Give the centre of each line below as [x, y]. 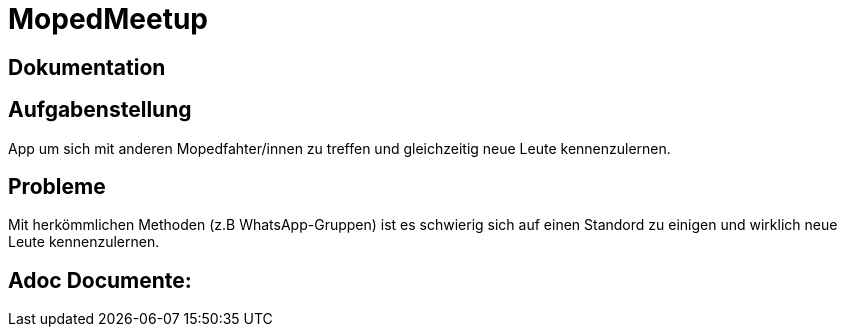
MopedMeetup [108, 19]
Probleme [57, 187]
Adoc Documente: [100, 280]
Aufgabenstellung [100, 110]
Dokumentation [87, 67]
